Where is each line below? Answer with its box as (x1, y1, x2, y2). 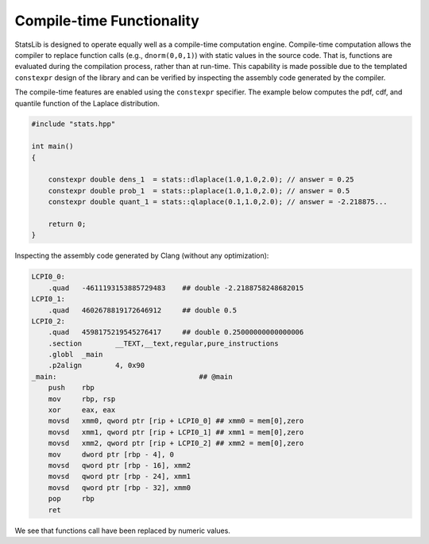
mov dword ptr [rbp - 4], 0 (48, 450, 175, 459)
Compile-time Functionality (14, 12, 200, 29)
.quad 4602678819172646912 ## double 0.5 (48, 305, 238, 315)
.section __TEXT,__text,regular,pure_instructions (48, 339, 279, 348)
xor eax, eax (48, 405, 116, 415)
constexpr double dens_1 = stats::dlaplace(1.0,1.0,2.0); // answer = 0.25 (48, 175, 354, 184)
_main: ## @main (31, 372, 234, 381)
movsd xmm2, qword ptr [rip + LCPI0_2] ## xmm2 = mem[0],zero (48, 439, 304, 448)
